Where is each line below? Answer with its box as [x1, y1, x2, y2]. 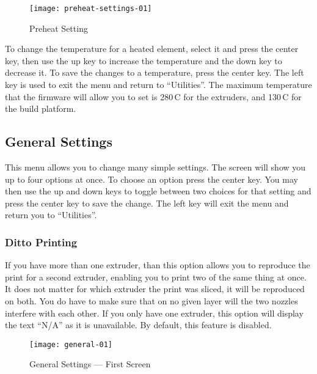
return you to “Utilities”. [5, 208, 97, 221]
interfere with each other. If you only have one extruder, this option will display [5, 306, 304, 319]
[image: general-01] [29, 340, 113, 349]
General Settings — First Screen [29, 358, 151, 370]
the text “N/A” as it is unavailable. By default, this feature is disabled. [5, 318, 272, 331]
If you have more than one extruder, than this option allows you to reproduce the [5, 258, 310, 271]
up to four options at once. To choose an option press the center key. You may [5, 172, 298, 185]
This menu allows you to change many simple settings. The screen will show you [5, 161, 306, 174]
